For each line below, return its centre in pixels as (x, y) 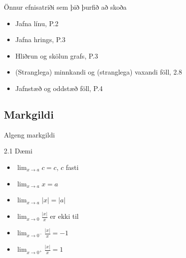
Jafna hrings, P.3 (40, 39)
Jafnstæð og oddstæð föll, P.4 (59, 88)
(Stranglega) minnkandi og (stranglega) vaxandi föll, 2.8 (99, 72)
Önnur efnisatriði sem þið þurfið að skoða (65, 7)
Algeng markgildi (30, 134)
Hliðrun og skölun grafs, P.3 (57, 55)
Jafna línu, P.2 (37, 23)
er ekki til (64, 216)
